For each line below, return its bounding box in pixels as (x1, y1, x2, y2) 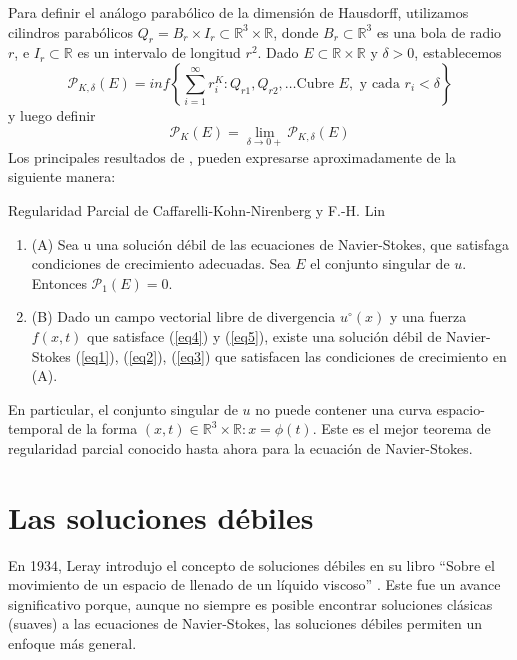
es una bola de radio (376, 21, 502, 42)
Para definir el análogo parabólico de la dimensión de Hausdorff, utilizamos (8, 2, 469, 22)
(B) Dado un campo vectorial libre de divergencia (31, 306, 336, 327)
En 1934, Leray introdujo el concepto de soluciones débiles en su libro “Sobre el (8, 554, 495, 575)
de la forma (67, 418, 138, 439)
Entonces (31, 272, 87, 293)
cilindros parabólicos (8, 21, 134, 42)
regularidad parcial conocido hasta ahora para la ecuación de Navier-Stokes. (8, 437, 473, 458)
